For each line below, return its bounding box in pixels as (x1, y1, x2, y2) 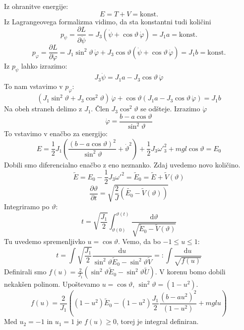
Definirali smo (4, 266, 47, 277)
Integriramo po (4, 201, 50, 211)
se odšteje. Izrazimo (140, 103, 200, 114)
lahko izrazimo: (21, 61, 67, 71)
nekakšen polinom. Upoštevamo (4, 279, 100, 289)
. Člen (91, 103, 109, 114)
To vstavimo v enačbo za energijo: (4, 128, 108, 139)
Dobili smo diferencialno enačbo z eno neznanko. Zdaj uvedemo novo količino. (4, 159, 241, 169)
